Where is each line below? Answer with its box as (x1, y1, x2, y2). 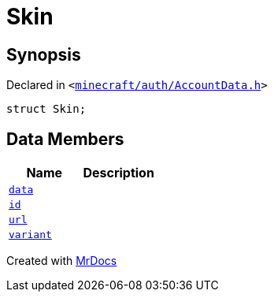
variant (9, 229, 52, 241)
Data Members (6, 129, 124, 149)
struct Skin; (6, 102, 87, 116)
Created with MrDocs (6, 254, 117, 268)
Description (83, 165, 154, 181)
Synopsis (6, 44, 81, 65)
